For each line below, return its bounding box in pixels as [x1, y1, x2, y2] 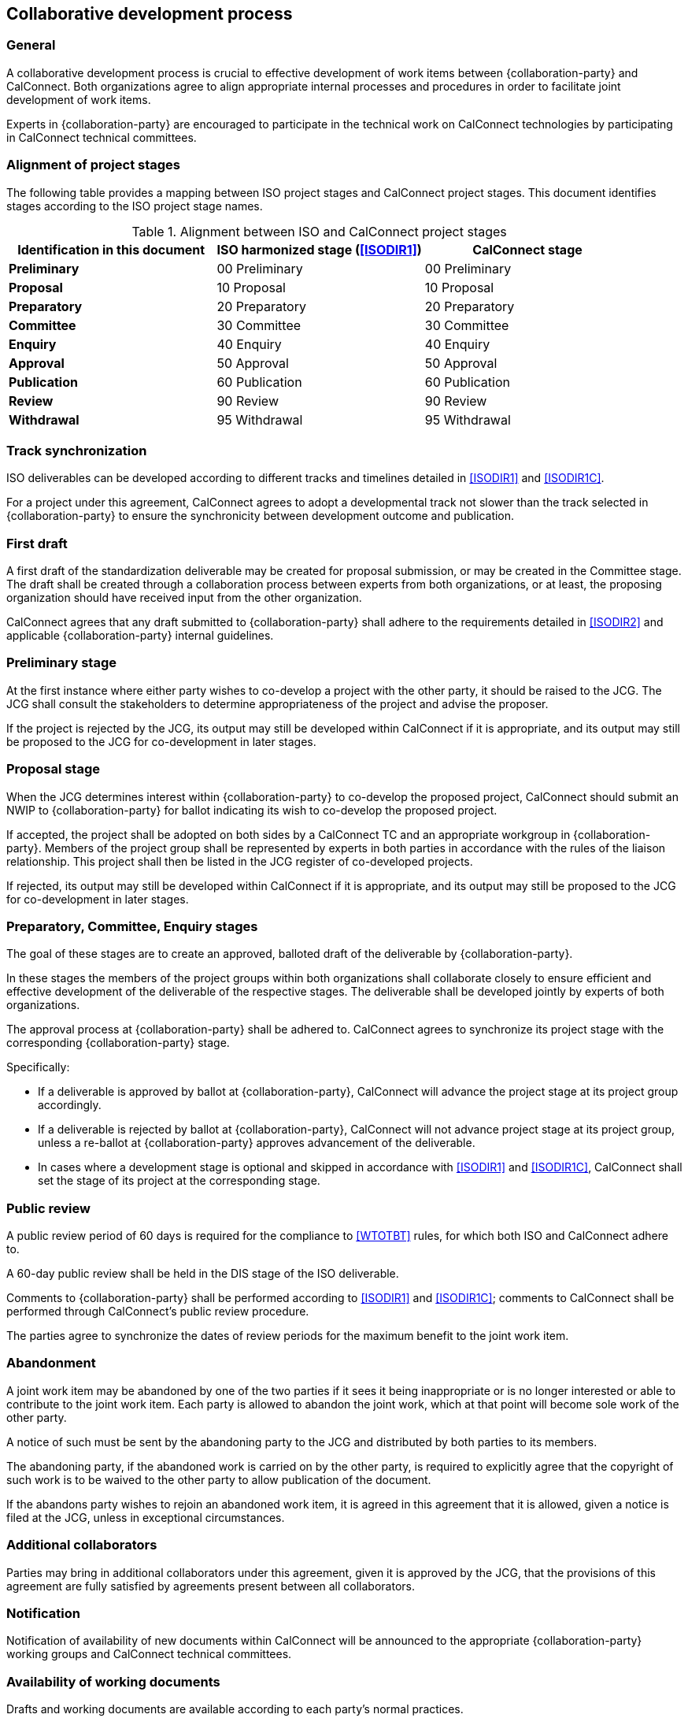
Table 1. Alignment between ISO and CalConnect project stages [131, 223, 507, 239]
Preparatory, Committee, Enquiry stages [6, 918, 258, 934]
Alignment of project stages [6, 157, 180, 173]
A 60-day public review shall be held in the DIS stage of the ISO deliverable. [6, 1267, 399, 1281]
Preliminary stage [6, 655, 117, 671]
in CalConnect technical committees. [6, 130, 197, 144]
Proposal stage [6, 761, 101, 777]
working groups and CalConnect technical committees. [6, 1647, 292, 1661]
